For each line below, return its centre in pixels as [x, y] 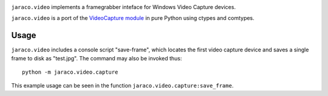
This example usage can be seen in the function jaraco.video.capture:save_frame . [122, 86]
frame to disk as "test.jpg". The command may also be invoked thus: [97, 58]
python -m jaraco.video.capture [70, 72]
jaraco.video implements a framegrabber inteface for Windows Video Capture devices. [124, 7]
